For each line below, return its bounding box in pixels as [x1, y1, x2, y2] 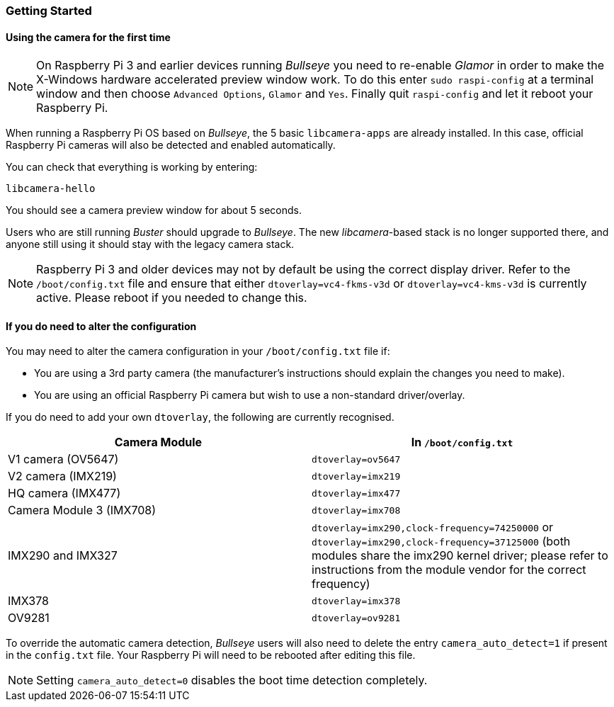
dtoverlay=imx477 [312, 487, 401, 499]
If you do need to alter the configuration [6, 319, 197, 332]
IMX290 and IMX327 [8, 548, 118, 563]
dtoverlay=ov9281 [312, 612, 401, 623]
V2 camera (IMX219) [8, 469, 117, 484]
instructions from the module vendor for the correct [312, 562, 586, 577]
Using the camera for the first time [6, 30, 171, 43]
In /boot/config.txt [411, 435, 513, 450]
